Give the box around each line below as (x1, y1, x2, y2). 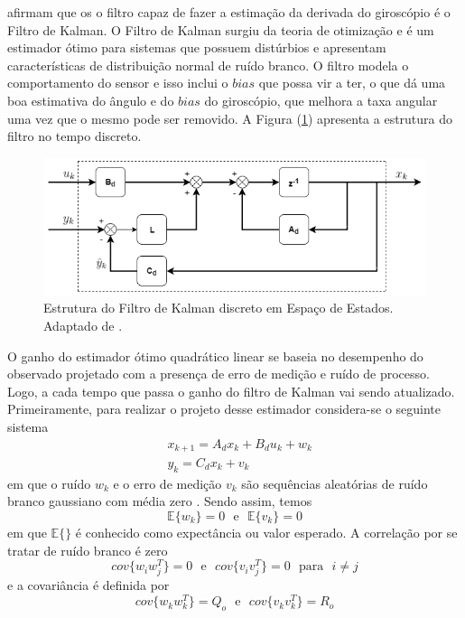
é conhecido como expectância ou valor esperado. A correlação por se (75, 523, 458, 542)
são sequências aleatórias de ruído (241, 473, 428, 492)
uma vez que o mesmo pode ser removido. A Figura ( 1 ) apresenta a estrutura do (7, 108, 453, 127)
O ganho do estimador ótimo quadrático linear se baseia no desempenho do (7, 346, 423, 365)
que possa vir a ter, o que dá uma (258, 73, 446, 92)
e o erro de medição (113, 473, 222, 492)
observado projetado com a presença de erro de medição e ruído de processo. (7, 364, 430, 383)
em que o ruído (7, 473, 91, 492)
